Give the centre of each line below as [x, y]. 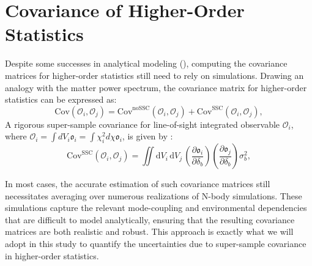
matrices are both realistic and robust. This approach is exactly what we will [149, 231]
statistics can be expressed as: [61, 99]
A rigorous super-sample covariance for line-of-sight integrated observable [143, 124]
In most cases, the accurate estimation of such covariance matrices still [138, 184]
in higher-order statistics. [52, 255]
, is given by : [147, 136]
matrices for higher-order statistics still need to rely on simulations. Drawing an [154, 75]
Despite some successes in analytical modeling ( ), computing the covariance [146, 63]
